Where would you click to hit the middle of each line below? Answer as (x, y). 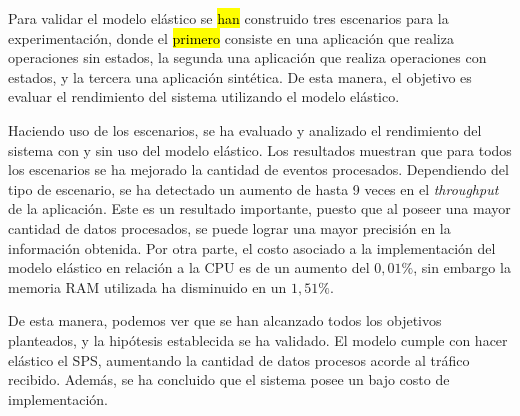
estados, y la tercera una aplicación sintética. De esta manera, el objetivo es (240, 76)
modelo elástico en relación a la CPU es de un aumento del (189, 267)
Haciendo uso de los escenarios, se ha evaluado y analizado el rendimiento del (245, 129)
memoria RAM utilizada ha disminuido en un (147, 286)
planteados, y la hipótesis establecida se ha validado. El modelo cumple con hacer (258, 339)
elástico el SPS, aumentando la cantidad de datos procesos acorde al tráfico (239, 359)
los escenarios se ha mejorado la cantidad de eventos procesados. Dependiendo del (258, 169)
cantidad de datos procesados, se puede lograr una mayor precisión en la (229, 227)
